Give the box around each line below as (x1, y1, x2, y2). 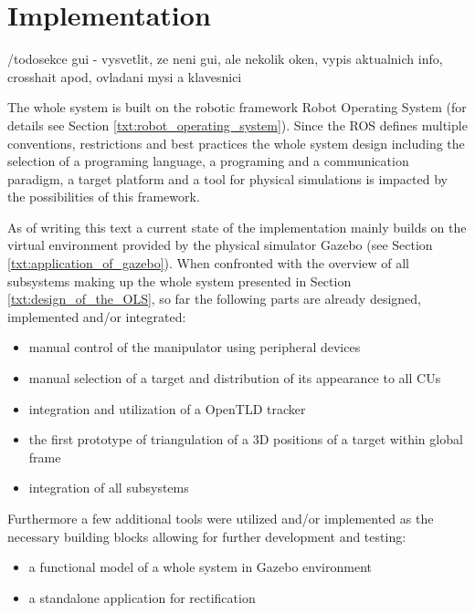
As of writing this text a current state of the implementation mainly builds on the (7, 217, 467, 236)
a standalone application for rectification (28, 587, 256, 607)
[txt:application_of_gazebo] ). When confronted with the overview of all (7, 254, 409, 273)
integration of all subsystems (28, 478, 189, 497)
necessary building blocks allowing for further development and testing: (7, 526, 406, 545)
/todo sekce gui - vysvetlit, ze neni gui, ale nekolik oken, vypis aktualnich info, (7, 49, 443, 68)
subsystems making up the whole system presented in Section (7, 271, 352, 290)
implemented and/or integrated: (7, 306, 186, 326)
